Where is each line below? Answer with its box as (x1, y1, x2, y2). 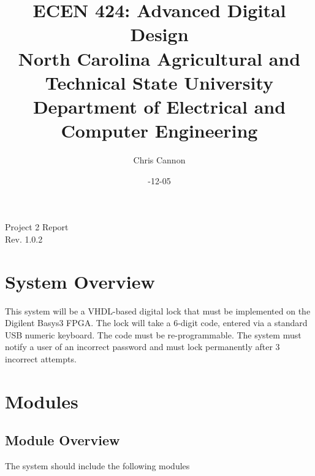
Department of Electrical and (32, 93, 286, 119)
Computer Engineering (61, 118, 258, 143)
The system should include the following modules (5, 459, 190, 472)
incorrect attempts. (5, 352, 77, 365)
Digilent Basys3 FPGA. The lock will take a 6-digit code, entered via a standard (5, 316, 308, 329)
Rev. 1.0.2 (5, 232, 43, 245)
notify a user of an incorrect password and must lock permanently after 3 (5, 340, 280, 353)
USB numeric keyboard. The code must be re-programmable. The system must (5, 328, 302, 341)
